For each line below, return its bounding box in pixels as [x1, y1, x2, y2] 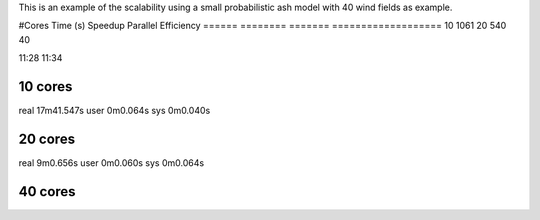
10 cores [18, 78, 73, 95]
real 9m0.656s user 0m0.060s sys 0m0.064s [18, 156, 205, 169]
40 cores [18, 183, 76, 200]
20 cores [18, 130, 75, 147]
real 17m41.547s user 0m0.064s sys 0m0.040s [18, 105, 211, 117]
